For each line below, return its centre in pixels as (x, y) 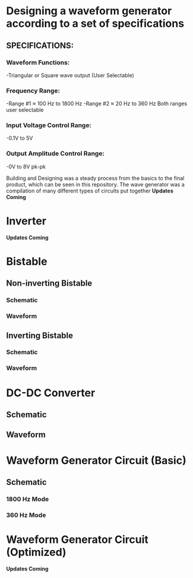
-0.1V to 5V (20, 138)
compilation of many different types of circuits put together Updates (90, 191)
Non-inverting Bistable (49, 283)
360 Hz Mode (26, 515)
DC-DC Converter (51, 393)
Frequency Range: (33, 90)
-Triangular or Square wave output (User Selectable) (70, 75)
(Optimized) (36, 552)
